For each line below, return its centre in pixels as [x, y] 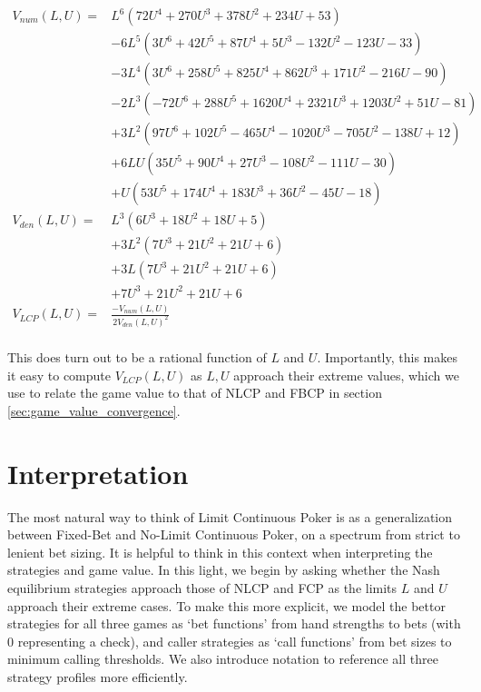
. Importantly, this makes [387, 357]
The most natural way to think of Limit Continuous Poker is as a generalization [230, 516]
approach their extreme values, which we [346, 375]
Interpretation [98, 473]
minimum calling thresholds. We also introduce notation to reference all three [223, 659]
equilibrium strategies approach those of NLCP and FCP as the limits [202, 587]
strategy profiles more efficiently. [98, 676]
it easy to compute [59, 375]
